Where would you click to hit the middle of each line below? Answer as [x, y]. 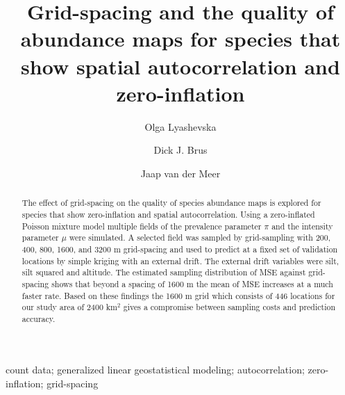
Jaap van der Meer [180, 173]
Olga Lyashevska [180, 126]
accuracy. [39, 318]
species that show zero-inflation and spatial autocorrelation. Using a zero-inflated [168, 214]
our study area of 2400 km [70, 307]
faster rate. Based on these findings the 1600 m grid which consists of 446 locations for [178, 295]
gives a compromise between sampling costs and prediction [229, 307]
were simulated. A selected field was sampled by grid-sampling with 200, [200, 237]
